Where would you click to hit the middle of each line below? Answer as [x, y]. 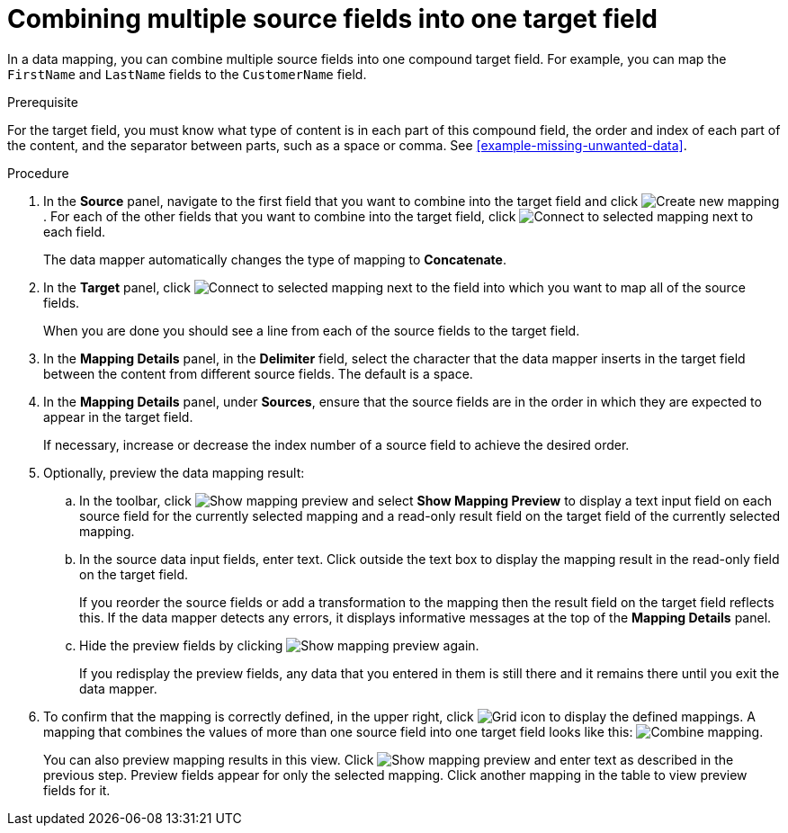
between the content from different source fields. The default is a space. [258, 373]
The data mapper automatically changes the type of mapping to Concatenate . [275, 259]
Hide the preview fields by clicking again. [279, 645]
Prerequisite [43, 102]
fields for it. [77, 790]
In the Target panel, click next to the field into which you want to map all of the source [394, 287]
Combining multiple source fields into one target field [333, 19]
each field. [75, 231]
